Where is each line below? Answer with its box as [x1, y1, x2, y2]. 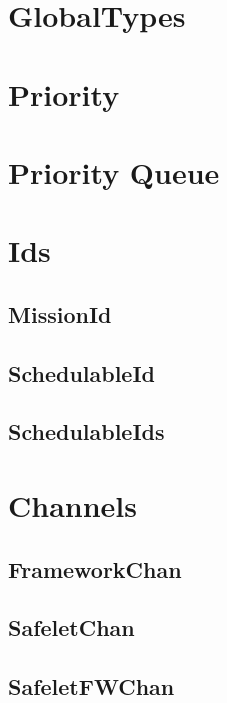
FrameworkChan [8, 553, 182, 584]
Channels [8, 485, 137, 526]
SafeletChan [8, 612, 135, 643]
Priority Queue [8, 151, 220, 192]
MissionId [8, 298, 112, 329]
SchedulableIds [8, 416, 165, 447]
